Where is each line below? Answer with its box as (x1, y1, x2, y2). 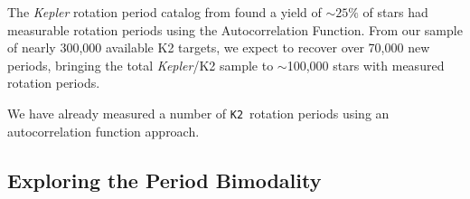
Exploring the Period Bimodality (7, 166, 322, 194)
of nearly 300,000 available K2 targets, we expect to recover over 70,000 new (7, 38, 430, 57)
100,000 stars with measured (287, 55, 445, 74)
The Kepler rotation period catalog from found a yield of (7, 3, 322, 21)
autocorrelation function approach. (7, 121, 200, 140)
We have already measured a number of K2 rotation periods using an (7, 103, 390, 122)
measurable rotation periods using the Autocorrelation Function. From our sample (7, 20, 463, 39)
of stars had (362, 3, 428, 21)
